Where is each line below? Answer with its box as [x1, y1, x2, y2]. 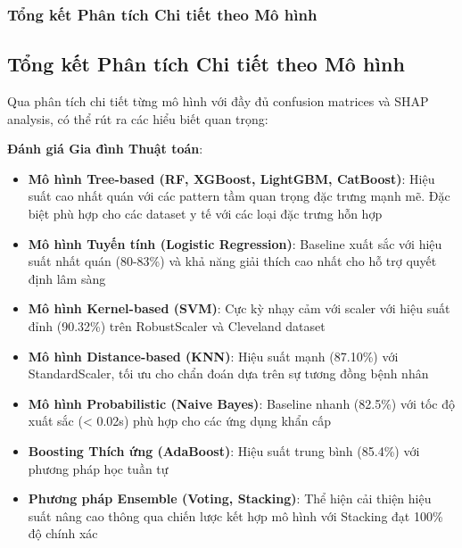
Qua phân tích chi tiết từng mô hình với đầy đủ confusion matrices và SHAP [7, 92, 429, 111]
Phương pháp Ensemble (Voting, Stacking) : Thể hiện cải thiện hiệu [28, 489, 432, 508]
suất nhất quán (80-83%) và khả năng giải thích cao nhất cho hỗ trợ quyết [28, 252, 437, 270]
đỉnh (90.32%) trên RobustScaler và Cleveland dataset [28, 316, 326, 335]
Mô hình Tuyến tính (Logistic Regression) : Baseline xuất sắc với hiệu [28, 234, 442, 253]
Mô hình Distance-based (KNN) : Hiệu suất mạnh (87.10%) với [28, 346, 399, 365]
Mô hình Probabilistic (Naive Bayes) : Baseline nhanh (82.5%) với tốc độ [28, 394, 455, 412]
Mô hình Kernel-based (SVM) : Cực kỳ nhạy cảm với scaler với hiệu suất [28, 299, 450, 318]
